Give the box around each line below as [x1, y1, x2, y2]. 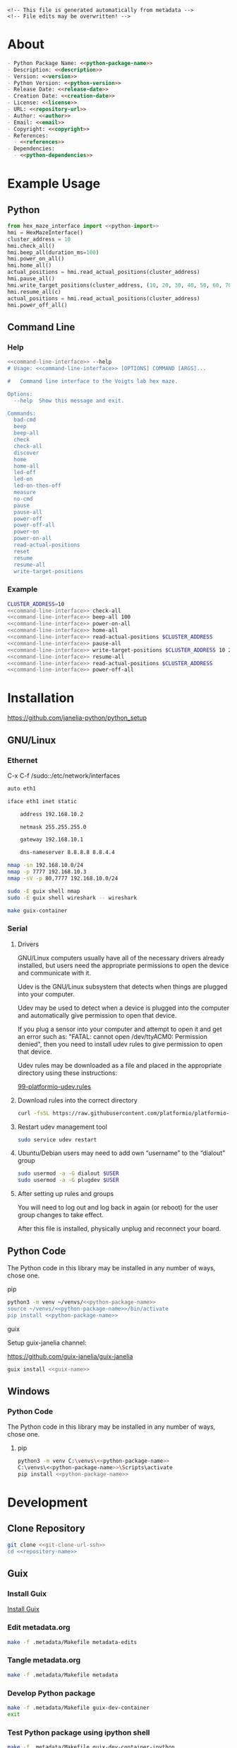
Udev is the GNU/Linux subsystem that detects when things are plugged [17, 982, 228, 991]
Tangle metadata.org [7, 1655, 81, 1665]
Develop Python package [7, 1688, 95, 1698]
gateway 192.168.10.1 [20, 836, 83, 844]
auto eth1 [7, 785, 37, 792]
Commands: [7, 410, 37, 417]
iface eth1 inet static [7, 798, 78, 805]
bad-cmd [13, 416, 37, 424]
